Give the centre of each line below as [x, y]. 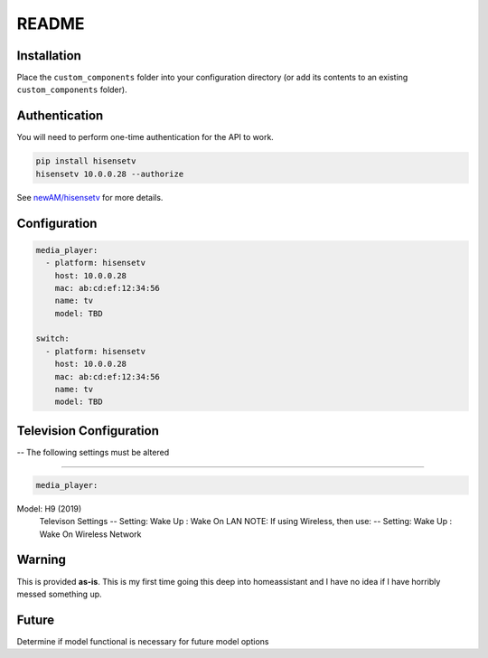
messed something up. [60, 594]
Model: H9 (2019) [49, 508]
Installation [49, 56]
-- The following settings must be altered [93, 452]
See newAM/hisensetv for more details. [90, 197]
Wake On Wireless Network [90, 534]
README [51, 23]
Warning [42, 560]
